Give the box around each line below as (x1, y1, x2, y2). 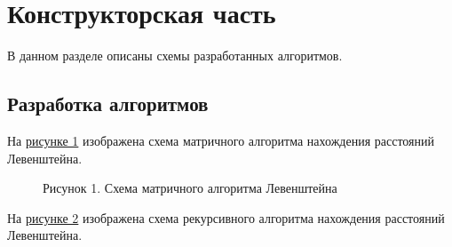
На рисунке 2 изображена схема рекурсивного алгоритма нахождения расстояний (7, 208, 445, 227)
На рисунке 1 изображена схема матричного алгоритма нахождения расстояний (7, 131, 434, 149)
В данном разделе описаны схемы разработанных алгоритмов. (7, 46, 343, 65)
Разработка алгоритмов (7, 90, 209, 117)
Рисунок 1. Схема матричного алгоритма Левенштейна (43, 179, 337, 197)
